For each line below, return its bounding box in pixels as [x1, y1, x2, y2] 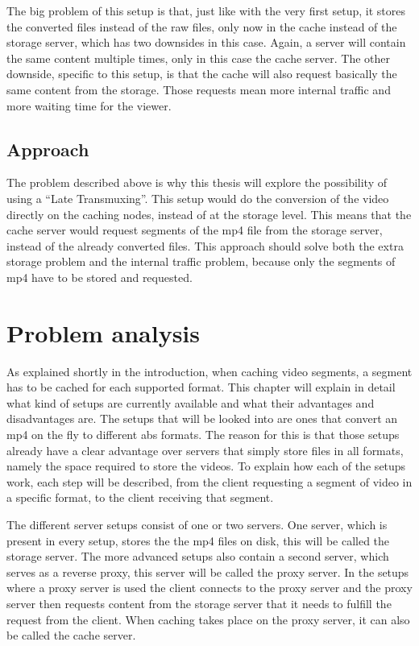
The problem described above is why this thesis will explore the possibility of [6, 174, 387, 191]
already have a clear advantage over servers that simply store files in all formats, [6, 441, 404, 458]
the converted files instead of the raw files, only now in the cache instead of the [6, 18, 397, 35]
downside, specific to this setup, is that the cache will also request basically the [6, 65, 397, 82]
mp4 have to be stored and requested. [6, 268, 193, 285]
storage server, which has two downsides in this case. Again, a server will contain [6, 34, 406, 51]
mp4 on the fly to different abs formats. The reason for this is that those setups [6, 426, 400, 443]
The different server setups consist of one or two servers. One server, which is [6, 516, 388, 532]
